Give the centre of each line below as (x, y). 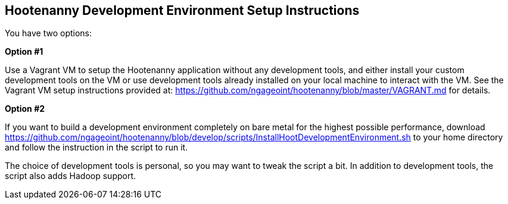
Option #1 (24, 52)
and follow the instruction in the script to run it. (96, 147)
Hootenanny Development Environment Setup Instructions (182, 10)
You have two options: (49, 33)
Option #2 (25, 109)
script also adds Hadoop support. (71, 176)
